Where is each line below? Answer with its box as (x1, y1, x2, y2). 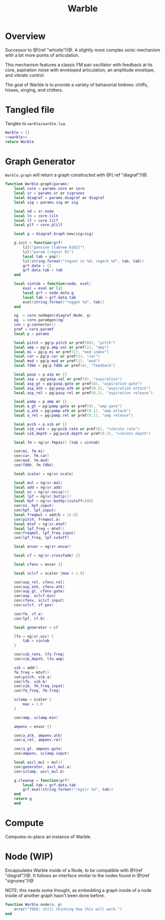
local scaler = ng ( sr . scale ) (14, 471, 74, 476)
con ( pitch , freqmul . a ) (14, 517, 61, 522)
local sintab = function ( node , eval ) (14, 281, 92, 286)
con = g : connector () (14, 322, 56, 328)
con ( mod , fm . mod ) (14, 458, 50, 463)
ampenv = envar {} (14, 724, 52, 729)
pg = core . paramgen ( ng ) (14, 318, 65, 323)
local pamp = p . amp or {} (14, 399, 67, 404)
